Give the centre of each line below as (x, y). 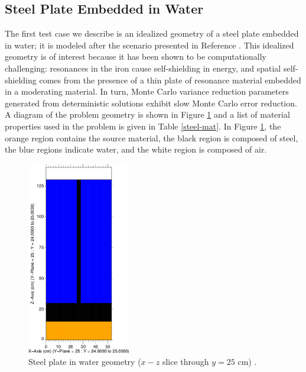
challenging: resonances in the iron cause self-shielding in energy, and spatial (143, 68)
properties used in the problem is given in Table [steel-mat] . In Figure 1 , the (143, 126)
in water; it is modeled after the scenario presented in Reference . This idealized (149, 45)
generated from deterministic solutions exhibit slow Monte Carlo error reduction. (151, 103)
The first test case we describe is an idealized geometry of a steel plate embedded (152, 33)
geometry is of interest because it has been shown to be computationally (136, 56)
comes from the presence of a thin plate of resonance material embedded (170, 80)
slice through (185, 362)
